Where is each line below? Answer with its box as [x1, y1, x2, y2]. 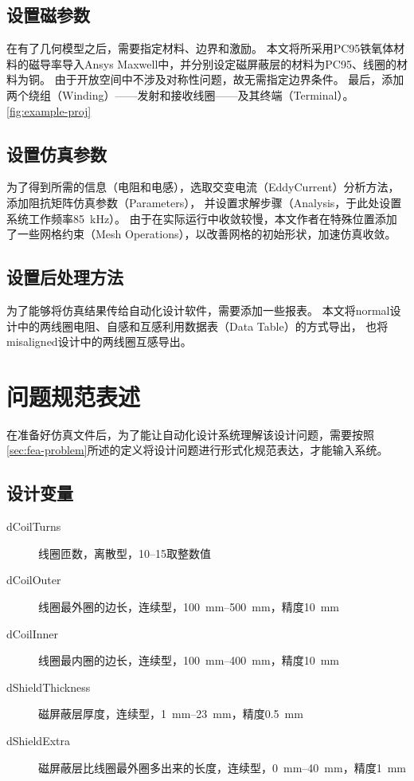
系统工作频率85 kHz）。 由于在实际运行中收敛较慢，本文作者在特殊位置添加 [6, 210, 397, 226]
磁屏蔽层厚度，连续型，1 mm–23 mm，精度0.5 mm [38, 705, 303, 722]
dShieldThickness [6, 678, 91, 695]
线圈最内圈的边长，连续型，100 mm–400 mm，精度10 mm [38, 652, 339, 669]
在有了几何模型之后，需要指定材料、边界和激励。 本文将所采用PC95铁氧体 [6, 40, 394, 57]
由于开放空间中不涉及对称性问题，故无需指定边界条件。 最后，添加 [54, 71, 404, 88]
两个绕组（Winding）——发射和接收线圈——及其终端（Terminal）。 [6, 86, 354, 103]
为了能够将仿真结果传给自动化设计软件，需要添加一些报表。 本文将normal [6, 301, 390, 318]
